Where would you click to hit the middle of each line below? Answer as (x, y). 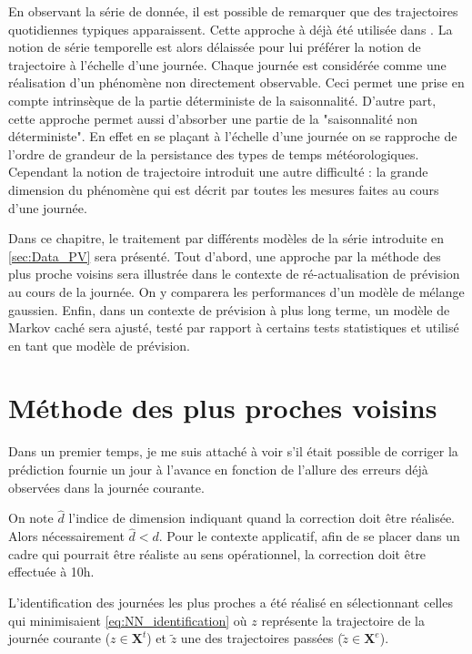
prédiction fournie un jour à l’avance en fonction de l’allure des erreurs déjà (218, 469)
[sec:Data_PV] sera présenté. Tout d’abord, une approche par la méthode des (225, 255)
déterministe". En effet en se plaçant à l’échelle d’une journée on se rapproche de (233, 136)
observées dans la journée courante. (106, 487)
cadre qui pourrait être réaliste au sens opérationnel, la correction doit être (217, 553)
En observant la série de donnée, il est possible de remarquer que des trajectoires (233, 11)
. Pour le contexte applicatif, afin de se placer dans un (309, 536)
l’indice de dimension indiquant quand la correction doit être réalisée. (262, 518)
